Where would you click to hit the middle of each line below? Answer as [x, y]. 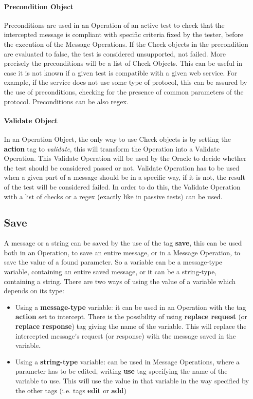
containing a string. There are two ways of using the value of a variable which [120, 281]
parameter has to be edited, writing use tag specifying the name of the [121, 371]
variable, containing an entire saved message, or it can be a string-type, [110, 272]
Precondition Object [39, 6]
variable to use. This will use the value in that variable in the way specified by [132, 381]
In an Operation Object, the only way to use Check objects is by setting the [117, 139]
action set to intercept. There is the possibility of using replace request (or [131, 316]
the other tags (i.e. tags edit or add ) [71, 390]
